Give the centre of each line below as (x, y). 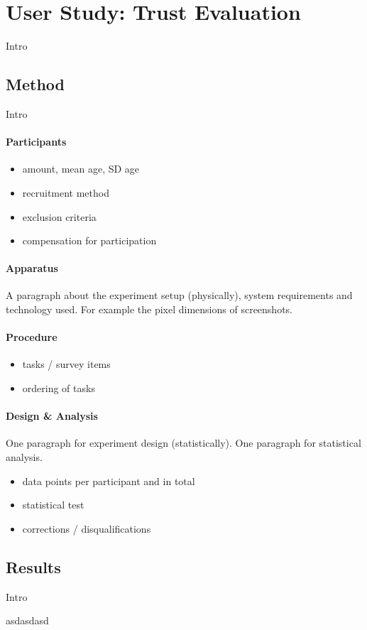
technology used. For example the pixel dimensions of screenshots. (149, 309)
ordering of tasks (59, 388)
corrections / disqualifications (87, 528)
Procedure (32, 337)
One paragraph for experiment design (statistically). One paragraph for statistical (183, 443)
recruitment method (66, 192)
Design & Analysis (52, 416)
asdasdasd (27, 620)
